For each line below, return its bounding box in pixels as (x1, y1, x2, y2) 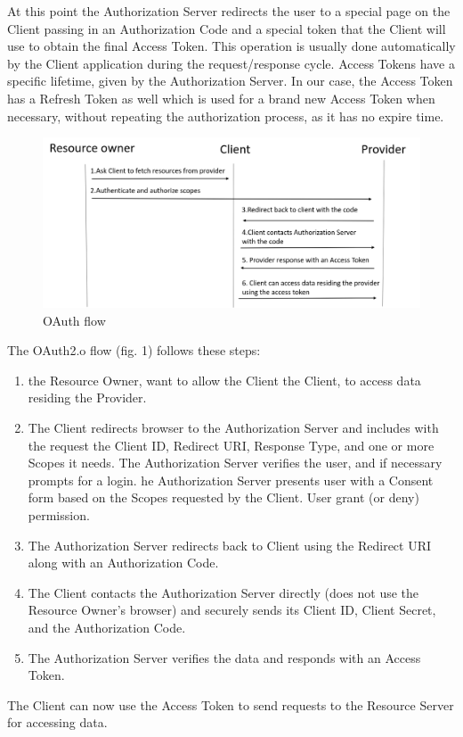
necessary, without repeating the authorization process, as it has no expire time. (7, 106, 444, 125)
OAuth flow (43, 311, 106, 329)
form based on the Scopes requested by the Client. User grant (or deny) (28, 488, 419, 507)
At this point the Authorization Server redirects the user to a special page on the (7, 2, 451, 20)
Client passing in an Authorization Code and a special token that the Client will (7, 19, 446, 37)
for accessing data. (7, 713, 108, 732)
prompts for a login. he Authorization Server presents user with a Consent (28, 470, 434, 489)
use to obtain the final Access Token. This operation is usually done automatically (7, 37, 456, 55)
